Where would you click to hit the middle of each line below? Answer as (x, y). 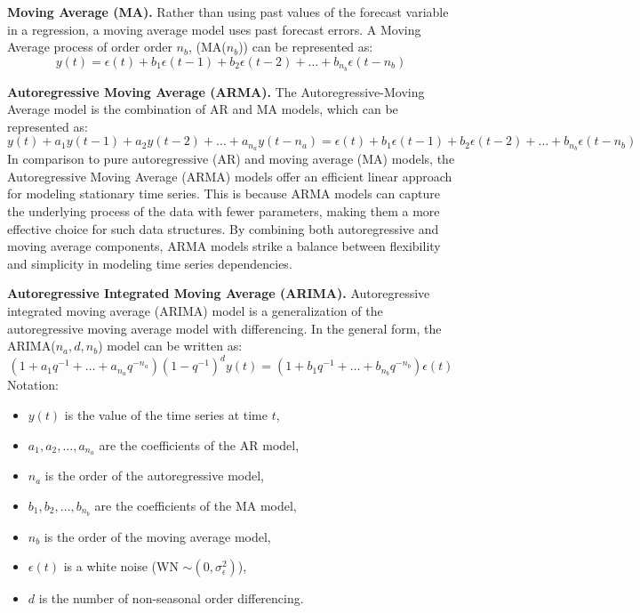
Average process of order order (90, 47)
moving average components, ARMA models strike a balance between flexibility (224, 246)
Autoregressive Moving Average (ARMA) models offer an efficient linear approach (230, 176)
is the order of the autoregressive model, (154, 476)
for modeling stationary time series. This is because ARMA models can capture (224, 194)
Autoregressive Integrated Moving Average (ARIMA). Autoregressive (219, 293)
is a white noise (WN (121, 566)
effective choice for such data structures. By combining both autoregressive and (223, 228)
